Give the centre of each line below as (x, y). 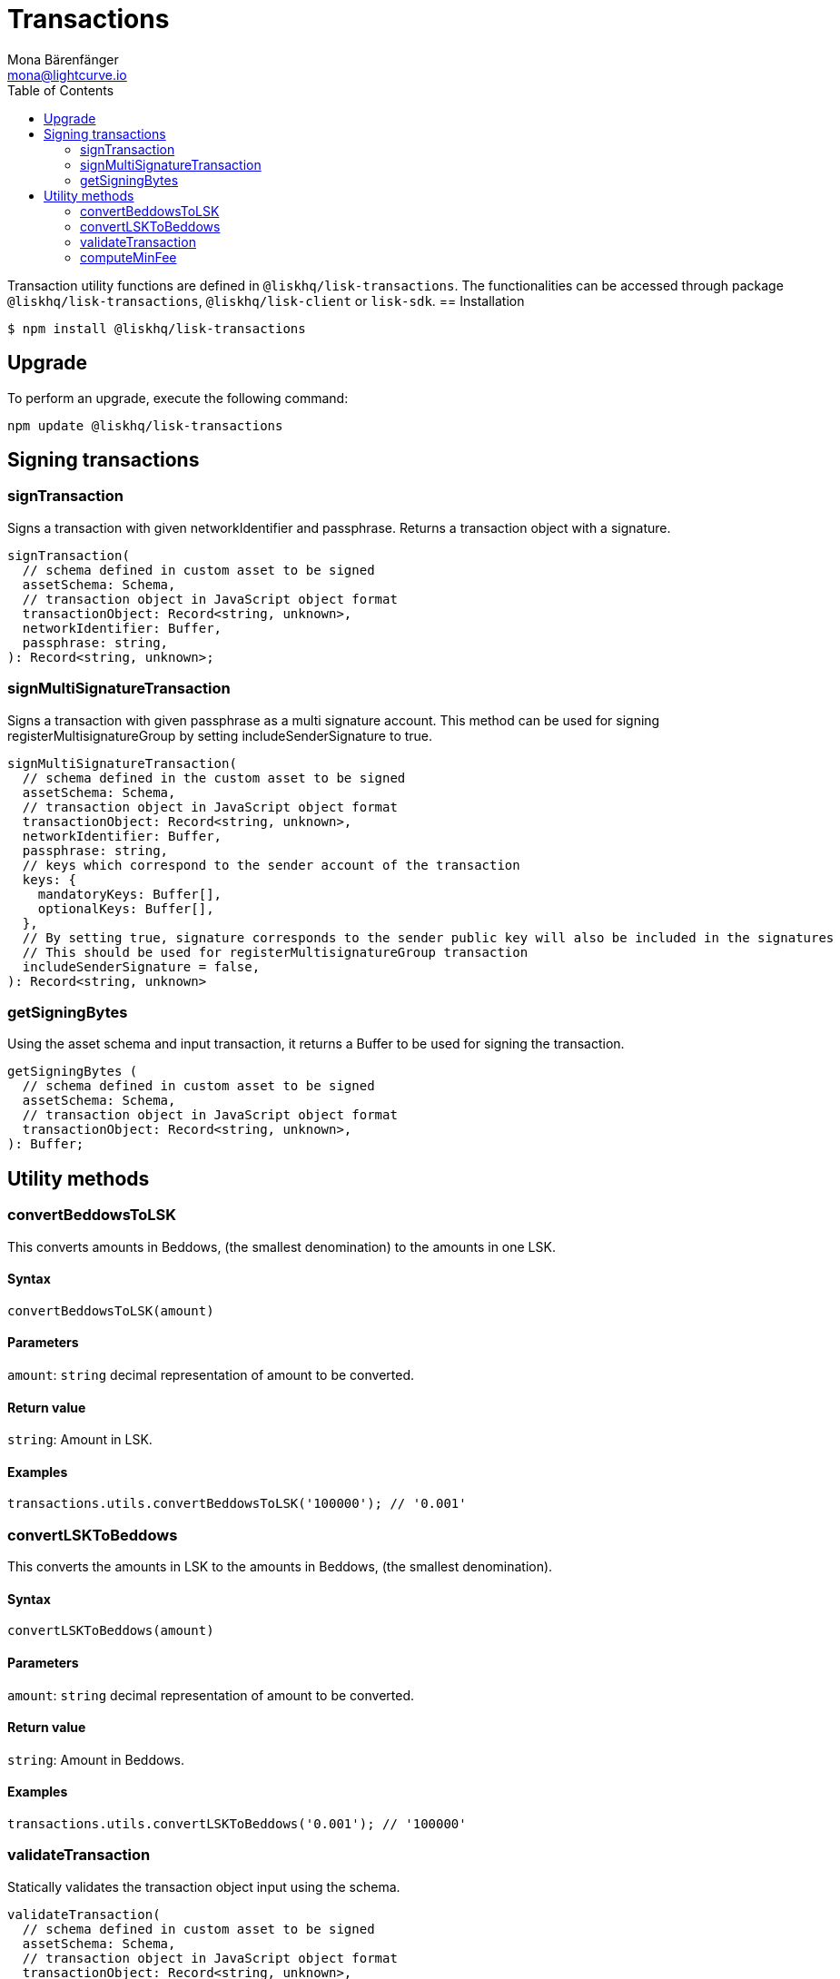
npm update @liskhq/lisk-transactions (145, 425)
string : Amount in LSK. (80, 1440)
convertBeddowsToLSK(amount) (111, 1310)
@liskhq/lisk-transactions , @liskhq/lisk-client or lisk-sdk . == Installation (266, 300)
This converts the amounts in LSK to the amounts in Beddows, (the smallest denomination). (280, 1567)
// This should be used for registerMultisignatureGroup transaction (275, 952)
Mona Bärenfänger (63, 59)
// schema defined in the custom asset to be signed (214, 778)
